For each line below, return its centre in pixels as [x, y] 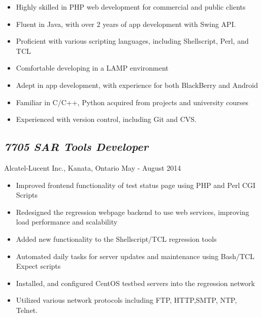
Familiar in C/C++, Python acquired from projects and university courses [132, 102]
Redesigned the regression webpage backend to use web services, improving [133, 212]
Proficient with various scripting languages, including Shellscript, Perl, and [132, 41]
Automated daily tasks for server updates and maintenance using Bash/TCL [135, 256]
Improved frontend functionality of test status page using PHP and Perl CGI [136, 185]
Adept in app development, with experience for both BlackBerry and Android [137, 85]
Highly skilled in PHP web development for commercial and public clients [131, 7]
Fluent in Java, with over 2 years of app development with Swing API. [126, 24]
